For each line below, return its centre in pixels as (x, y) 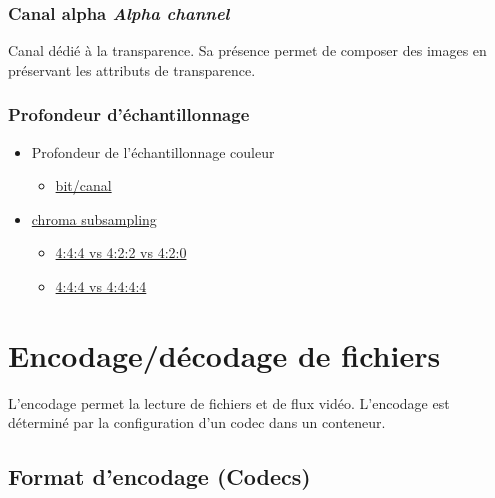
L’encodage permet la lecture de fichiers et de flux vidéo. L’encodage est (229, 402)
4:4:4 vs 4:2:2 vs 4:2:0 (121, 252)
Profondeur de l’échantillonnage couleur (153, 151)
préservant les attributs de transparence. (132, 69)
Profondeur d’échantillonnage (129, 114)
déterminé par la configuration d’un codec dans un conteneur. (197, 422)
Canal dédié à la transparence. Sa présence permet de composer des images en (247, 50)
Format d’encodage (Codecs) (159, 476)
